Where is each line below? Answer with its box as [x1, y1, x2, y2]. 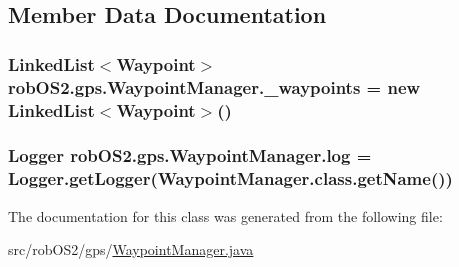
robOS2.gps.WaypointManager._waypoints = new [8, 74, 421, 99]
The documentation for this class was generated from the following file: [8, 205, 443, 226]
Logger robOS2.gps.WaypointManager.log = [8, 143, 372, 168]
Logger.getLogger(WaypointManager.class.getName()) [8, 166, 453, 191]
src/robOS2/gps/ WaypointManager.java [8, 239, 254, 260]
